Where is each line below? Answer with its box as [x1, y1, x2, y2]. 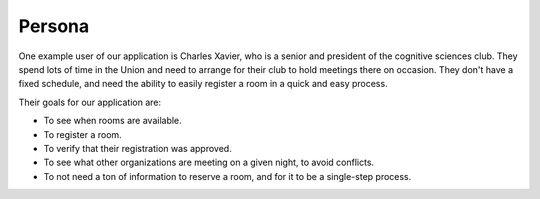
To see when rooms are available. [43, 115, 182, 127]
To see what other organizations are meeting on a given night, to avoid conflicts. [43, 156, 375, 169]
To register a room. [43, 128, 122, 140]
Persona [18, 15, 90, 37]
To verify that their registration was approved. [43, 142, 232, 154]
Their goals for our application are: [18, 96, 162, 108]
